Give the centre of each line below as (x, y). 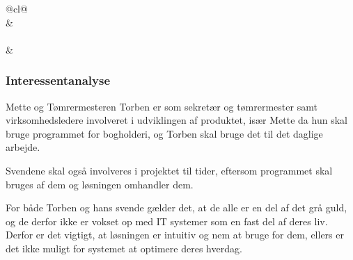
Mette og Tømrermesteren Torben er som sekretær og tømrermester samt (162, 106)
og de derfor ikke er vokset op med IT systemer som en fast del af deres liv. (167, 221)
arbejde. (23, 147)
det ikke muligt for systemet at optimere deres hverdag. (124, 248)
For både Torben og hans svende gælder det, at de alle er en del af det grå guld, (176, 208)
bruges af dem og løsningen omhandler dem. (100, 184)
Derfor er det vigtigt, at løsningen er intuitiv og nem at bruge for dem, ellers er (175, 235)
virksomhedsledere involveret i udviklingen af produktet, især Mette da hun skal (176, 120)
